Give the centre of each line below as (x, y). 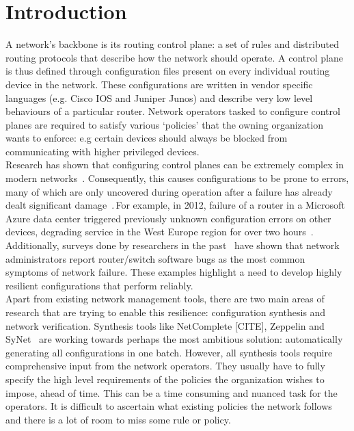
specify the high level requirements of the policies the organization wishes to (165, 379)
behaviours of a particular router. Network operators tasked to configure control (173, 111)
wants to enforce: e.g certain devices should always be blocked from (147, 138)
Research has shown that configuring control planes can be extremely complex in (175, 165)
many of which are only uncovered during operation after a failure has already (169, 191)
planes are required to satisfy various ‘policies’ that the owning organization (164, 124)
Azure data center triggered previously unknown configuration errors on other (168, 218)
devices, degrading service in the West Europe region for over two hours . (160, 232)
